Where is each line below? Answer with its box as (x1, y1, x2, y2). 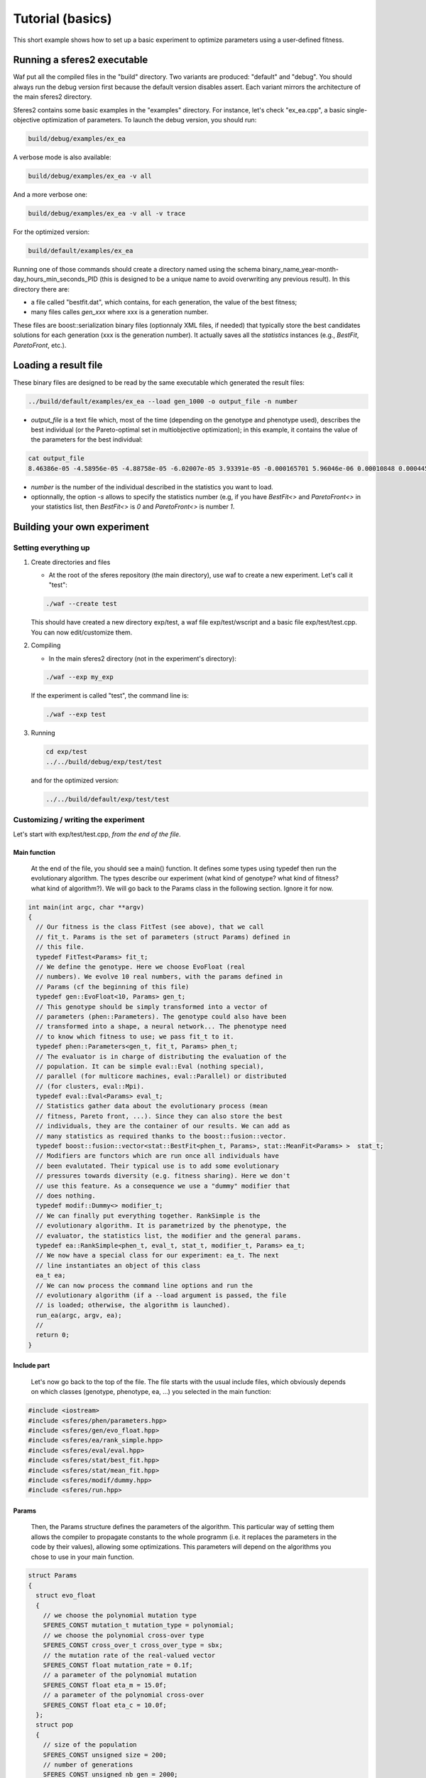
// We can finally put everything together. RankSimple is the (35, 1211, 261, 1220)
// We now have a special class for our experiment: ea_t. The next (35, 1252, 280, 1260)
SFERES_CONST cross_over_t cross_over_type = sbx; (43, 1641, 223, 1649)
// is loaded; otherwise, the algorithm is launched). (35, 1301, 231, 1309)
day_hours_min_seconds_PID (13, 275, 99, 284)
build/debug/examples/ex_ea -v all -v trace (28, 209, 186, 217)
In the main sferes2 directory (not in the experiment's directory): (48, 654, 237, 663)
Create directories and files (31, 558, 111, 566)
